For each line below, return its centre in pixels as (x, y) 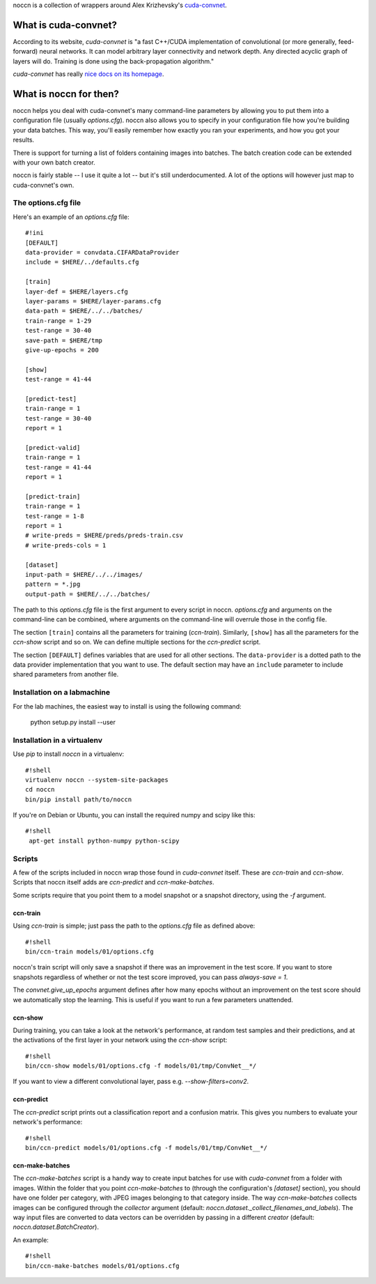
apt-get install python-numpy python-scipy (104, 841)
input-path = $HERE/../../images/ (84, 574)
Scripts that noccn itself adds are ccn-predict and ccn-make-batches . (113, 882)
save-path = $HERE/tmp (64, 340)
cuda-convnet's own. (44, 185)
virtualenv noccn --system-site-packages (97, 780)
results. (24, 140)
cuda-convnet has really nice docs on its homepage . (88, 74)
